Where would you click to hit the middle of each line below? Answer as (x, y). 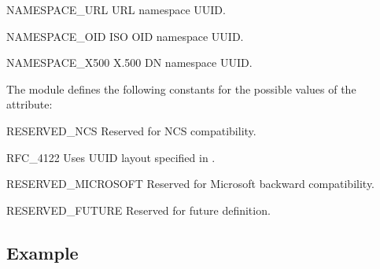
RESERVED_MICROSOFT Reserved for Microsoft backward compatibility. (190, 184)
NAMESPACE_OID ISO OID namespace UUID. (125, 36)
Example (42, 252)
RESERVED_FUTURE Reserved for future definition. (138, 210)
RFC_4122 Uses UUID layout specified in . (111, 157)
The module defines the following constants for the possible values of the (181, 88)
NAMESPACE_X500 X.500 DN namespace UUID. (129, 63)
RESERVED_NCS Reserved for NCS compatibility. (131, 130)
